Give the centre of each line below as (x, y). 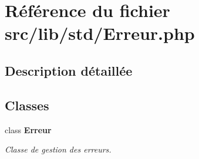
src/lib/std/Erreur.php (100, 33)
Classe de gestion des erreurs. (58, 149)
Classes (27, 105)
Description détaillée (69, 70)
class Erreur (28, 129)
